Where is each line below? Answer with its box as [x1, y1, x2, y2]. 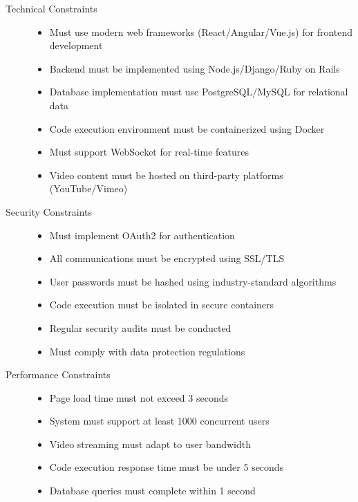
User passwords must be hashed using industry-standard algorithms [49, 274, 337, 288]
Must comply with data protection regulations [49, 344, 245, 358]
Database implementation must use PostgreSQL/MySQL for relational [49, 84, 348, 99]
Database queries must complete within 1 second [49, 483, 256, 498]
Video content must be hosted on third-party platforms [49, 167, 283, 182]
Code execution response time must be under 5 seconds [49, 460, 284, 474]
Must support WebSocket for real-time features [49, 145, 249, 159]
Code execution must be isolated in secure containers [49, 297, 274, 312]
